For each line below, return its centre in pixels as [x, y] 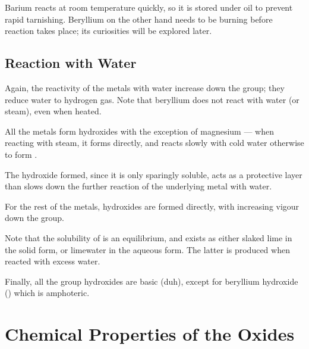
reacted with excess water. [53, 261]
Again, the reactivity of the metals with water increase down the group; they [145, 87]
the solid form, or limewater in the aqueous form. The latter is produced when [147, 249]
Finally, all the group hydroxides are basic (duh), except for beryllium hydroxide [152, 281]
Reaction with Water [71, 63]
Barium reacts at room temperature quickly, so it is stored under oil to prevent [149, 7]
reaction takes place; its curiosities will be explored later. [108, 31]
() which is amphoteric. [47, 293]
